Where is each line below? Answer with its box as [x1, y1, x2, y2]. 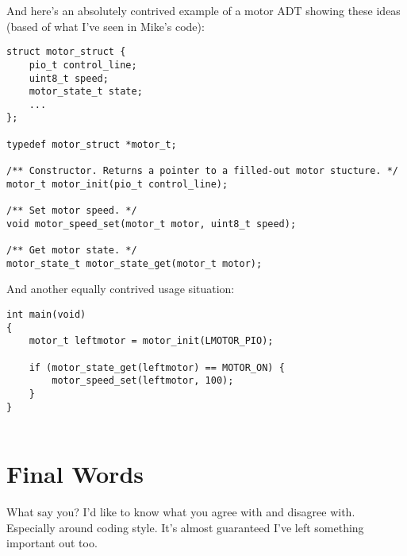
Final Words [6, 458, 144, 490]
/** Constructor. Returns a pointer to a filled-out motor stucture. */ [6, 165, 398, 177]
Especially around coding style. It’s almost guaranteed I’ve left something [6, 519, 364, 535]
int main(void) [6, 308, 86, 320]
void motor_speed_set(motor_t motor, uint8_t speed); [6, 218, 297, 230]
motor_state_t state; [29, 86, 143, 98]
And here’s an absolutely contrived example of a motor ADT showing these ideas [6, 2, 401, 18]
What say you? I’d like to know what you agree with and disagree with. [6, 503, 355, 519]
